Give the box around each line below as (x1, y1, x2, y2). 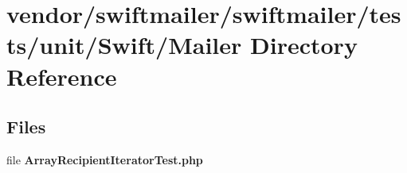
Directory (250, 29, 358, 61)
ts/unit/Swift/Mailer (6, 29, 242, 61)
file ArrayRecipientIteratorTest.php (6, 151, 203, 167)
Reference (6, 60, 117, 92)
